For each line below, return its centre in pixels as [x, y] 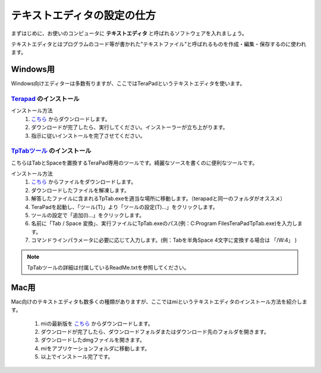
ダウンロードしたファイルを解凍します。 [81, 190]
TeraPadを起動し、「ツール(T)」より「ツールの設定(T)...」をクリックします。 [125, 207]
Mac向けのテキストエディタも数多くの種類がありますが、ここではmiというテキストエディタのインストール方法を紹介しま [159, 301]
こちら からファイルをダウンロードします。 [84, 182]
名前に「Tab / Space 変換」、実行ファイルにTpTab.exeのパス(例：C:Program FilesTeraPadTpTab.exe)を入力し [164, 223]
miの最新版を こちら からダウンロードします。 [97, 323]
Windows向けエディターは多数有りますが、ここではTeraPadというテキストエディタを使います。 [128, 84]
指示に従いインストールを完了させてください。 [88, 135]
